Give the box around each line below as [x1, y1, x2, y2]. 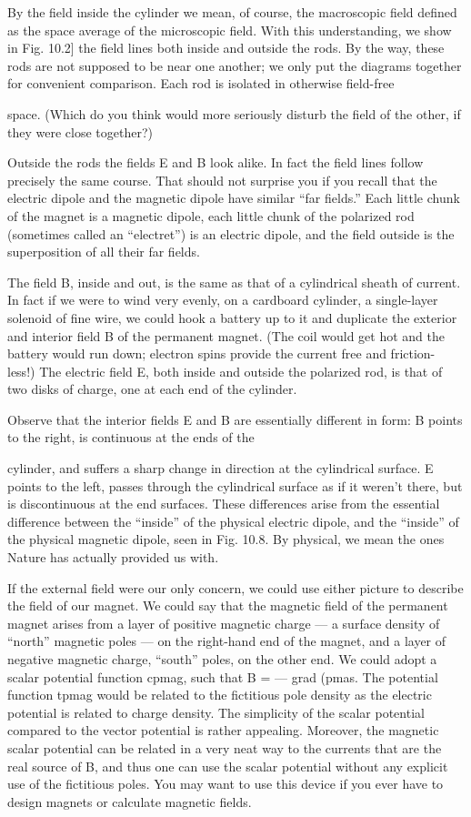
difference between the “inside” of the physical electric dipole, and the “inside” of [7, 511, 459, 530]
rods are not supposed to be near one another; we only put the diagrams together [7, 55, 462, 75]
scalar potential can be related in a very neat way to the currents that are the [7, 738, 442, 757]
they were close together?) [7, 122, 153, 141]
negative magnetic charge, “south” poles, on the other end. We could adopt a [7, 650, 437, 668]
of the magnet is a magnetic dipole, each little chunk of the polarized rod [7, 206, 415, 225]
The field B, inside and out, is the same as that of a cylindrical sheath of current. [7, 272, 461, 291]
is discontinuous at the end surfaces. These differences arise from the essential [7, 494, 440, 513]
